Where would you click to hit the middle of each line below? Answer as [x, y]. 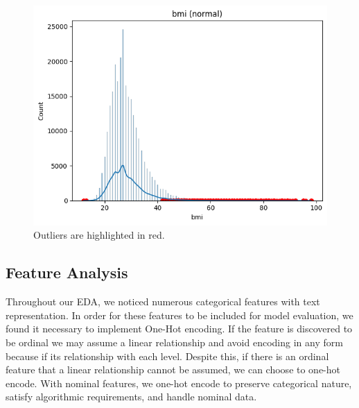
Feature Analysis [67, 272]
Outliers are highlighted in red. [99, 235]
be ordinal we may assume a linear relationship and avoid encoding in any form [174, 342]
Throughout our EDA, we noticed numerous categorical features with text [163, 301]
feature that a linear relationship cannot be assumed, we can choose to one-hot [173, 369]
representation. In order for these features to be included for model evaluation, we [179, 315]
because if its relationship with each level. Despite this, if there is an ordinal [167, 356]
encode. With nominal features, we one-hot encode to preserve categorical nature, [179, 383]
